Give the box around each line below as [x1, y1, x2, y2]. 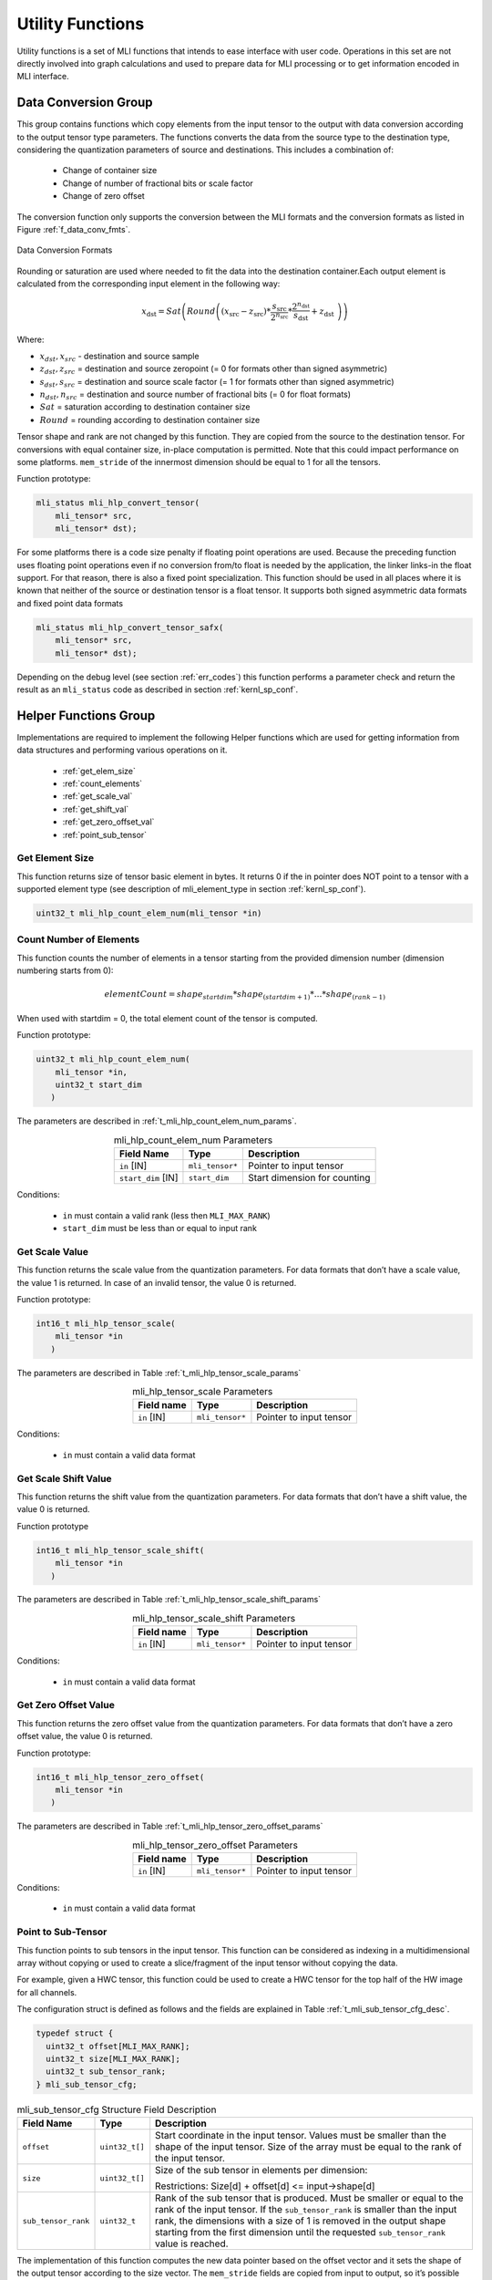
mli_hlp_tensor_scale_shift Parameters [132, 1612, 296, 1625]
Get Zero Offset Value [16, 1699, 116, 1712]
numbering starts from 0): [16, 965, 114, 976]
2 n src [270, 311, 289, 323]
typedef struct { [36, 2028, 114, 2038]
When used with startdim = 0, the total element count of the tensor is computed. [16, 1012, 318, 1023]
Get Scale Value [16, 1245, 89, 1258]
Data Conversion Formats [16, 244, 113, 255]
